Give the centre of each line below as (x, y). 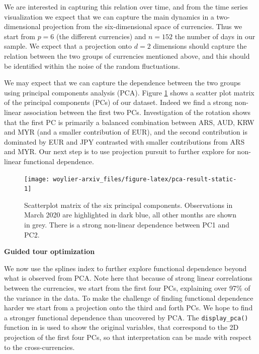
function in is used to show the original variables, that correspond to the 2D (121, 327)
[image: (37, 179)
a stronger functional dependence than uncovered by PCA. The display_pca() (126, 317)
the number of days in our (215, 36)
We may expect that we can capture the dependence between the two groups (122, 83)
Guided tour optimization (50, 251)
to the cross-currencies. (39, 347)
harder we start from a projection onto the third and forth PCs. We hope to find (128, 308)
